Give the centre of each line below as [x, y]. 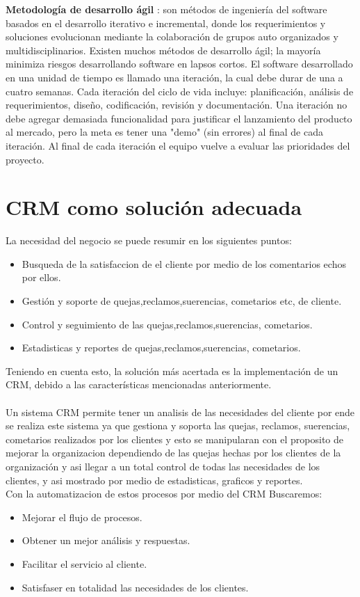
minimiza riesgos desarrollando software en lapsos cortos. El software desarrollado [179, 64]
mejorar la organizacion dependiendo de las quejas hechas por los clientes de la [173, 453]
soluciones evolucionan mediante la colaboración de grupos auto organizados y [172, 37]
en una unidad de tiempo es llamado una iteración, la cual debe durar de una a [174, 77]
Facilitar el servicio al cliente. [84, 563]
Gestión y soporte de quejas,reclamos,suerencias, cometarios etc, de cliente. [182, 301]
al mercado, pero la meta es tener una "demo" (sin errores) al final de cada [164, 132]
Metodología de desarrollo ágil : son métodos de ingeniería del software [166, 9]
